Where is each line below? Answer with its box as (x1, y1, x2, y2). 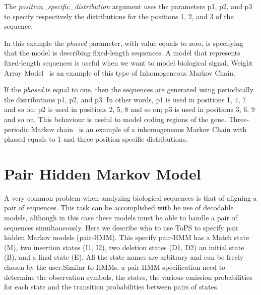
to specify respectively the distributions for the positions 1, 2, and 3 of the (4, 11, 234, 21)
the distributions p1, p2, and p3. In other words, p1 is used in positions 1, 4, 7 (4, 94, 246, 104)
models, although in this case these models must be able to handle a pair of (4, 212, 237, 223)
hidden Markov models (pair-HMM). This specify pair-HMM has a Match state (4, 232, 249, 243)
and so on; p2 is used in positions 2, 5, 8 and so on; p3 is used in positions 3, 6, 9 (4, 104, 255, 114)
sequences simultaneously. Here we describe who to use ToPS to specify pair (4, 222, 239, 232)
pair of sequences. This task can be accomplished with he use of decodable (4, 202, 234, 213)
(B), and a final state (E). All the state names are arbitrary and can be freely (4, 252, 244, 262)
